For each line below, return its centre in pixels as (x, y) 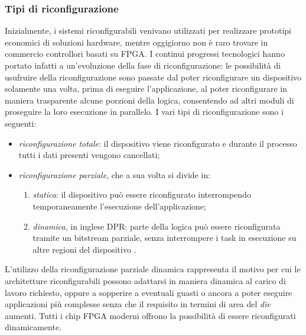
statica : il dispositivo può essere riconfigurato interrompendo (142, 194)
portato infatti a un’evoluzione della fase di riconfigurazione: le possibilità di (143, 65)
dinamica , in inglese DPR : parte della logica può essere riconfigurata (157, 226)
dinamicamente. (33, 327)
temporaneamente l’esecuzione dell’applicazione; (119, 206)
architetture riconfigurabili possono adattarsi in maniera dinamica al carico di (145, 280)
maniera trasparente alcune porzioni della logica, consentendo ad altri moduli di (149, 100)
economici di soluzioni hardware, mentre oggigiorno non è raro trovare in (136, 42)
